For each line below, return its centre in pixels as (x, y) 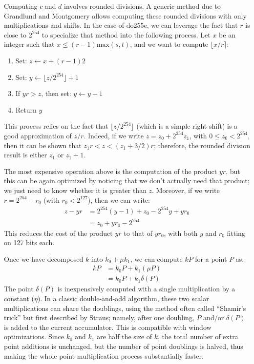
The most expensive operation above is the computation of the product (111, 171)
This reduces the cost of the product (58, 233)
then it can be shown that (43, 145)
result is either (26, 155)
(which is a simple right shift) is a (187, 126)
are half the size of (125, 336)
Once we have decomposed (44, 259)
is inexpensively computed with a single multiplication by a (146, 289)
